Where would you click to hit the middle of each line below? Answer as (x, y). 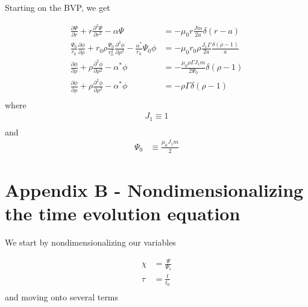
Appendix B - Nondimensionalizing (154, 189)
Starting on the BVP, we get (58, 7)
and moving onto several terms (62, 297)
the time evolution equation (123, 213)
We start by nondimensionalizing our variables (90, 242)
